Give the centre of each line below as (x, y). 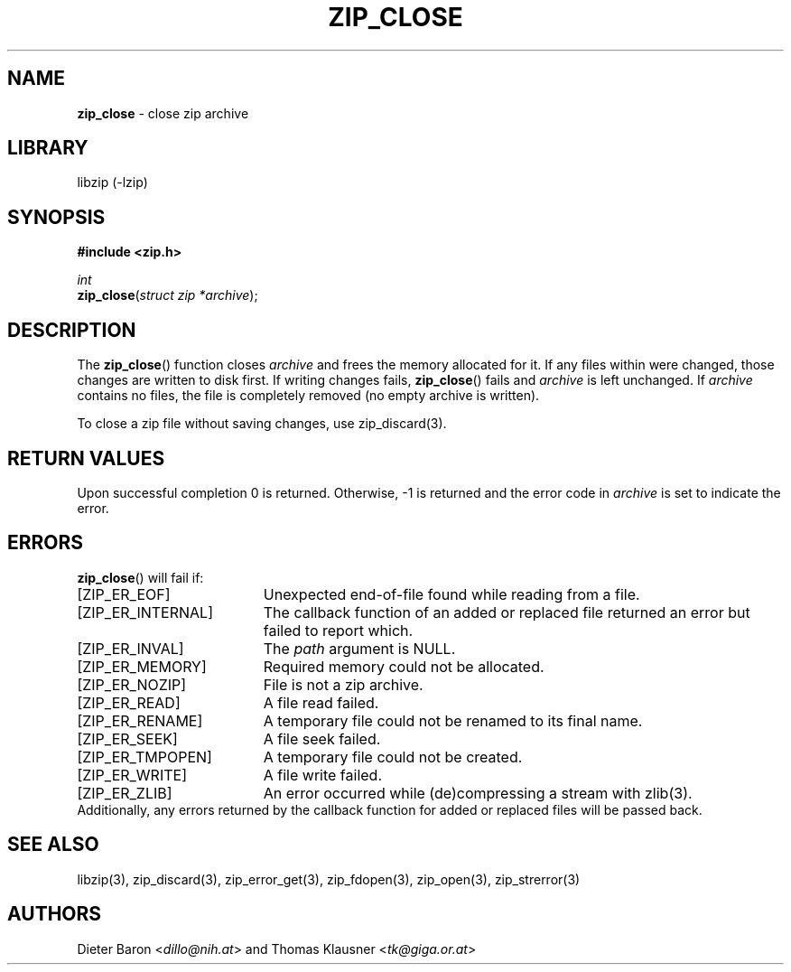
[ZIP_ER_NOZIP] (132, 684)
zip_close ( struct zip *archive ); (168, 295)
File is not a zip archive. (343, 684)
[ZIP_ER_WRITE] (132, 775)
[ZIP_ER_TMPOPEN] (144, 757)
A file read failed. (321, 702)
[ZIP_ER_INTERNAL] (145, 612)
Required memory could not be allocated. (404, 666)
